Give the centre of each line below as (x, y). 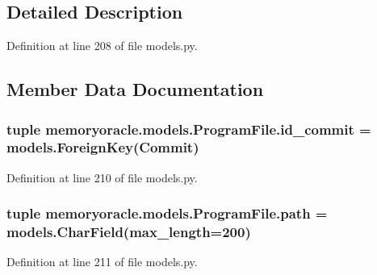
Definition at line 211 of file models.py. (102, 262)
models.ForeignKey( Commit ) (103, 147)
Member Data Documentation (135, 89)
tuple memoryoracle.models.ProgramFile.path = (167, 213)
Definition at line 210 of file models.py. (102, 177)
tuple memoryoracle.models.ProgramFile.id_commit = (189, 129)
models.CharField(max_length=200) (129, 232)
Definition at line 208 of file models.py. (102, 46)
